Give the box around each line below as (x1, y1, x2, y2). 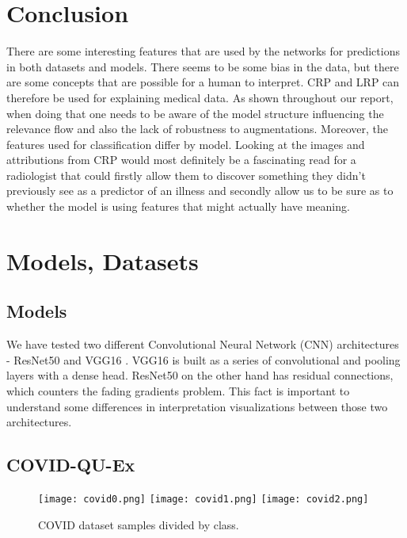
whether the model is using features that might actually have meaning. (6, 198, 350, 215)
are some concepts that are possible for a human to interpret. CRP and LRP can (6, 74, 400, 90)
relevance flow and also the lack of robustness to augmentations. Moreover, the (6, 120, 388, 137)
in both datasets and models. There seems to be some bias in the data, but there (6, 58, 399, 74)
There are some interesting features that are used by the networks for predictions (6, 43, 400, 59)
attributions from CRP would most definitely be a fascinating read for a (6, 151, 356, 168)
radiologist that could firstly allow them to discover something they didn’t (6, 166, 366, 183)
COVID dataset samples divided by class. (38, 516, 239, 532)
